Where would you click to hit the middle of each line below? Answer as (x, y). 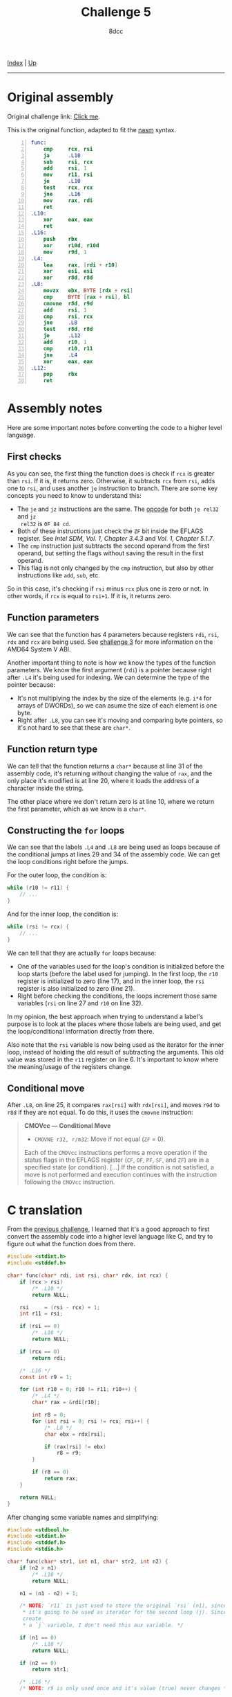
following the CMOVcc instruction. (69, 1182)
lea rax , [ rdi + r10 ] (80, 265)
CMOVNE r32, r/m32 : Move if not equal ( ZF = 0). (100, 1139)
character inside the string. (46, 788)
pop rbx (60, 375)
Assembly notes (55, 408)
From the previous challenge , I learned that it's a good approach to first (108, 1229)
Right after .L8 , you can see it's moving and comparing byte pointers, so (120, 720)
